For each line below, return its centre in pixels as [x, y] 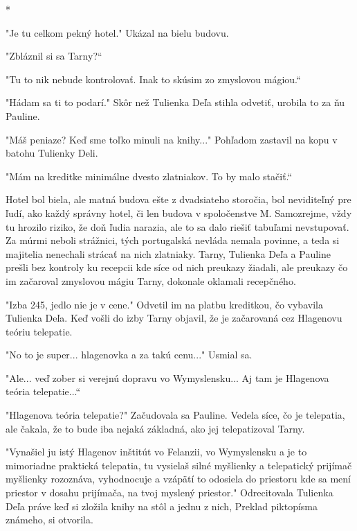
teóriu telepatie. [39, 331]
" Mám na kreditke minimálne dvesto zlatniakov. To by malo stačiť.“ [149, 176]
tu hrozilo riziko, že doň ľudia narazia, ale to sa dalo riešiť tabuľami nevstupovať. [177, 226]
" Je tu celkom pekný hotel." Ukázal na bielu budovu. [117, 32]
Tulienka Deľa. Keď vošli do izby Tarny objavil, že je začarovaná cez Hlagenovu [174, 318]
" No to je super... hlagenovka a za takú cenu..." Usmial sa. [129, 355]
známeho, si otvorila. [49, 520]
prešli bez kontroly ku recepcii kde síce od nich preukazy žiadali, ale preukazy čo [177, 267]
